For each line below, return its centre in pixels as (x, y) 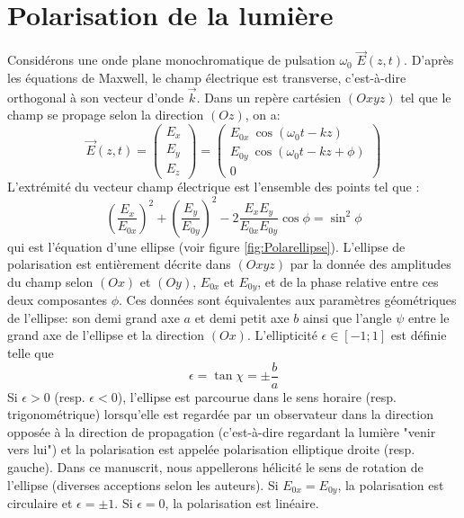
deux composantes (57, 300)
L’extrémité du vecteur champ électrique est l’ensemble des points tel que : (214, 187)
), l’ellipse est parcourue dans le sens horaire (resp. (257, 396)
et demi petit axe (242, 317)
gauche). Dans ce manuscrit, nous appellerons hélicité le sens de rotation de (215, 467)
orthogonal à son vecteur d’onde (96, 97)
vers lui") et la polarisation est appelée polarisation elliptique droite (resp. (211, 449)
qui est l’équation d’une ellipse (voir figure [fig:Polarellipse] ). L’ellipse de (206, 246)
